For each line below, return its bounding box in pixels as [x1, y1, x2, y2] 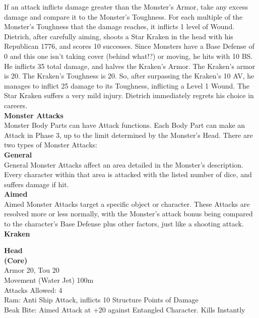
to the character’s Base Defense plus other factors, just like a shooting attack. [4, 218, 244, 229]
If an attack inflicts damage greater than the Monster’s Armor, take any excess [4, 2, 248, 12]
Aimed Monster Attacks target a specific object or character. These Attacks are [4, 198, 250, 209]
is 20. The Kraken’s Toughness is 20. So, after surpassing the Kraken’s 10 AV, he [4, 70, 254, 81]
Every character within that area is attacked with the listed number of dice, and [4, 169, 252, 180]
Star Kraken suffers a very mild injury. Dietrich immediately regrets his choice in [4, 90, 254, 101]
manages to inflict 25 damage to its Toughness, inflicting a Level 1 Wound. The [4, 80, 249, 91]
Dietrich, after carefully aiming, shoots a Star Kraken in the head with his [4, 31, 233, 41]
